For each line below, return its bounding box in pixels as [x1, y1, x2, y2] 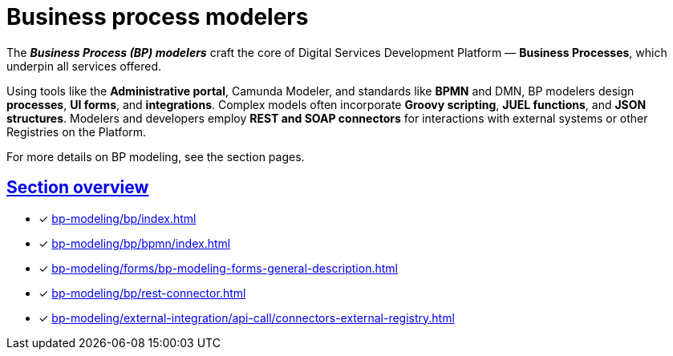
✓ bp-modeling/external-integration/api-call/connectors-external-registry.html [39, 310, 455, 325]
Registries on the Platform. [6, 124, 147, 139]
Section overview [6, 177, 149, 198]
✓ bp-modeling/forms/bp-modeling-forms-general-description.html [39, 261, 398, 275]
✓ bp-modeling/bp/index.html [39, 211, 197, 225]
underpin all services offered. [6, 59, 162, 73]
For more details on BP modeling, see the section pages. [6, 149, 305, 164]
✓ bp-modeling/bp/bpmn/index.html [39, 236, 231, 250]
